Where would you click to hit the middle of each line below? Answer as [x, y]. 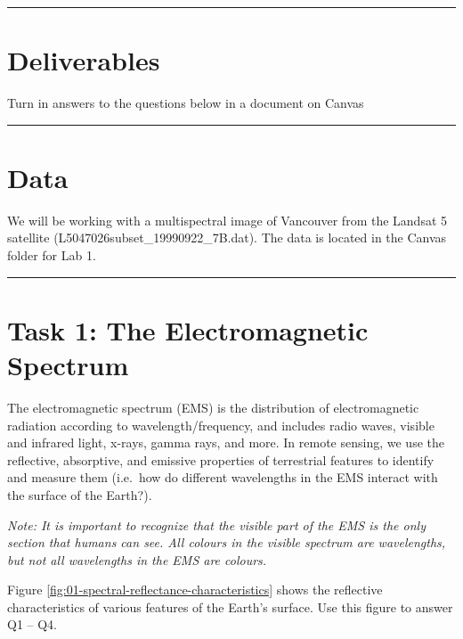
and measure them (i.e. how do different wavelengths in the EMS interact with [223, 477]
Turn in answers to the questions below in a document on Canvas [186, 103]
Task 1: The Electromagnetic [188, 329]
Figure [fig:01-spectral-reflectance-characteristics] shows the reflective [195, 590]
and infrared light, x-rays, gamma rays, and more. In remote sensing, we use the [226, 442]
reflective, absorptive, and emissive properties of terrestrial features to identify [221, 459]
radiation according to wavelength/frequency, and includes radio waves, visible [221, 425]
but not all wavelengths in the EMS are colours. [137, 559]
